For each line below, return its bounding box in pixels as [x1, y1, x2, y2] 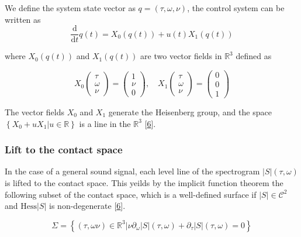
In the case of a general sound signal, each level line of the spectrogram [5, 165, 260, 177]
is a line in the [79, 117, 131, 129]
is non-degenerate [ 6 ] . [49, 200, 126, 212]
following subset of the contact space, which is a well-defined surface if [5, 188, 257, 200]
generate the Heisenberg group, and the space [108, 106, 272, 118]
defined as [236, 50, 272, 62]
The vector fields [5, 106, 64, 118]
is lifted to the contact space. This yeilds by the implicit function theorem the [5, 177, 283, 188]
